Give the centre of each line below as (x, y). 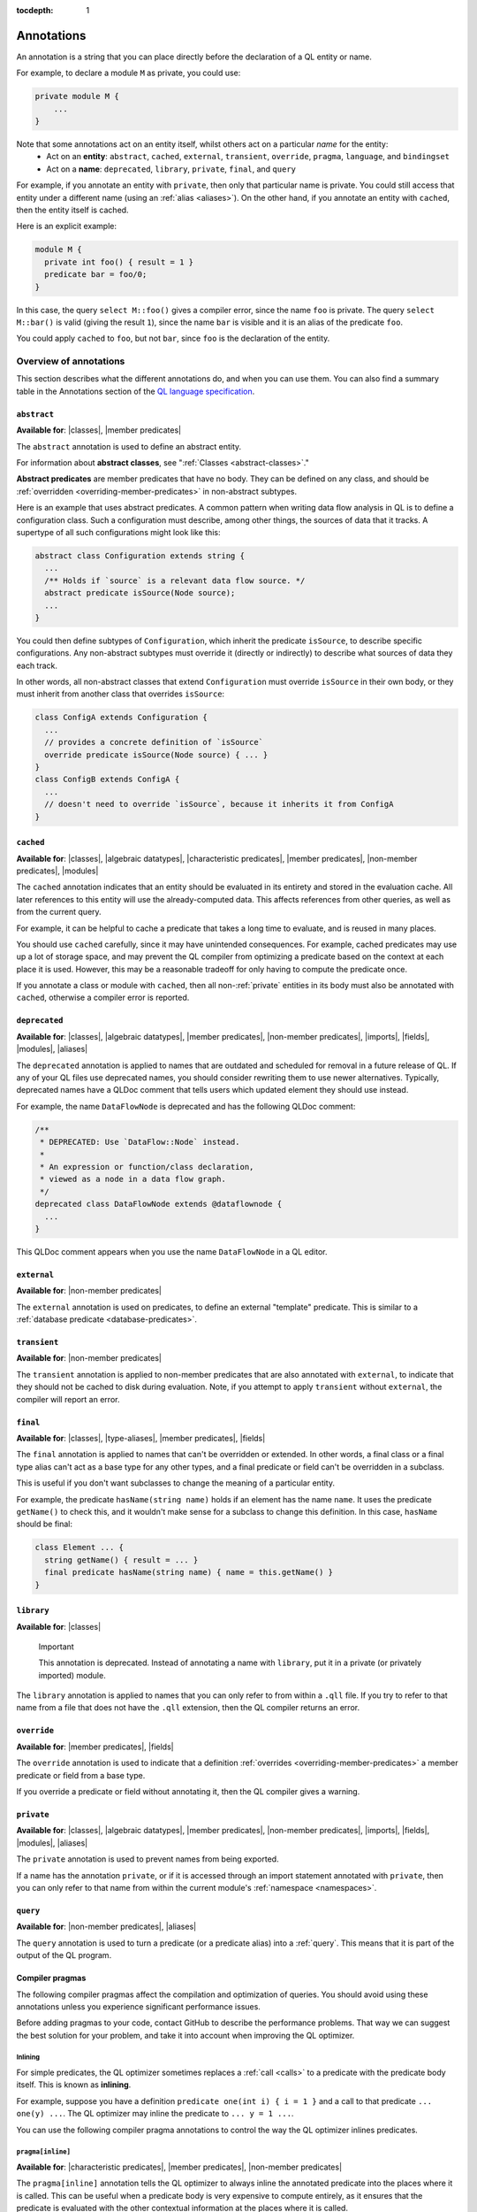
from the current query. (59, 912)
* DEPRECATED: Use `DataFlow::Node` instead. (140, 1142)
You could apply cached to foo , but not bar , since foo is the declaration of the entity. (173, 338)
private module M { (77, 96)
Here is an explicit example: (67, 227)
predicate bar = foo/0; (96, 275)
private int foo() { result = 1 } (119, 262)
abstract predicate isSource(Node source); (140, 593)
